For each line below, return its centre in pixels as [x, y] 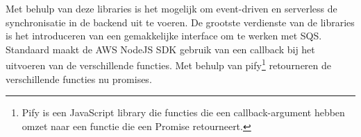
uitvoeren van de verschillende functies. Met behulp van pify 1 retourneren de [169, 64]
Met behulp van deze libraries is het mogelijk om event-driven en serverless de [171, 8]
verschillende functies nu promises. [79, 79]
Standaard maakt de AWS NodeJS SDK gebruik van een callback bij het [160, 49]
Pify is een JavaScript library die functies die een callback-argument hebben [183, 112]
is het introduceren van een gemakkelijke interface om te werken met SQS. [164, 36]
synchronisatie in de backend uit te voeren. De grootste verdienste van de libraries [180, 22]
